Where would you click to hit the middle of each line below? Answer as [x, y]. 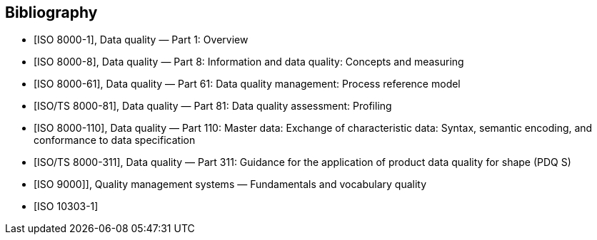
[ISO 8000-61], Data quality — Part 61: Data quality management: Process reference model [247, 84]
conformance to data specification [115, 140]
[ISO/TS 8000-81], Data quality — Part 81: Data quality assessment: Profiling [213, 106]
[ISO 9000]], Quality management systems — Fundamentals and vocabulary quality [230, 184]
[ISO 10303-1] [66, 207]
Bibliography [51, 12]
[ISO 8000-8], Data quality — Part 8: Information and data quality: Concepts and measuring [249, 62]
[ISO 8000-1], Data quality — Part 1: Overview [141, 40]
